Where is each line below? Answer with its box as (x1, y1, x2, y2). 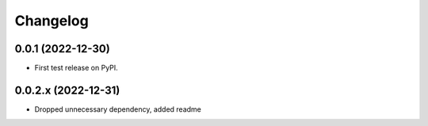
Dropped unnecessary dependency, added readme (34, 104, 201, 114)
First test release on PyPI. (34, 63, 118, 73)
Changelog (14, 12, 89, 29)
